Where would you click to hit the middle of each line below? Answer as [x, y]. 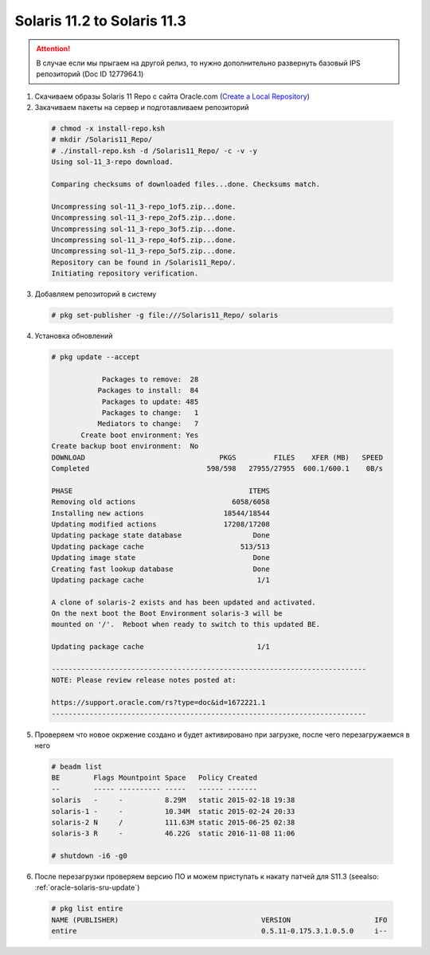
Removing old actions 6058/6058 [160, 502]
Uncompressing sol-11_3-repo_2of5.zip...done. [144, 218]
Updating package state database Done [160, 535]
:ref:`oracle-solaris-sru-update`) [87, 887]
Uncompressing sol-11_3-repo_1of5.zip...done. [144, 206]
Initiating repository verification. [125, 274]
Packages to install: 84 [148, 391]
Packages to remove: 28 [150, 379]
